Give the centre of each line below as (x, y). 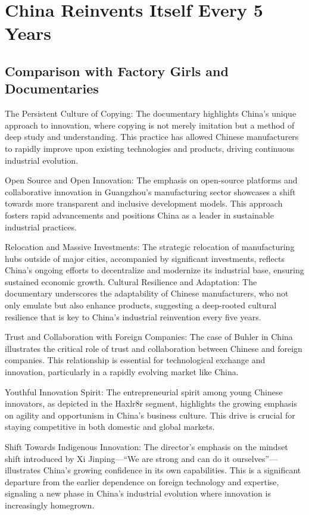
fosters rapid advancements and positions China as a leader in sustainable (139, 215)
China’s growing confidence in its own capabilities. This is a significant (172, 470)
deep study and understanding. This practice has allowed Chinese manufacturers (152, 137)
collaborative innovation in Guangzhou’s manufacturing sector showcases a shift (150, 191)
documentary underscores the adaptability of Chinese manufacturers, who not (147, 293)
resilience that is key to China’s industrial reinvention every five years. (133, 316)
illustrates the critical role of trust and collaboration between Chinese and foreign (154, 348)
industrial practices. (41, 227)
